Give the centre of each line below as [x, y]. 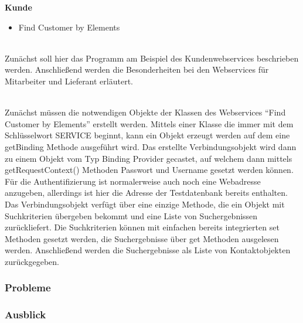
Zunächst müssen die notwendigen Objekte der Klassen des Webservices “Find [145, 112]
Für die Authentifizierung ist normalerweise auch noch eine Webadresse [133, 181]
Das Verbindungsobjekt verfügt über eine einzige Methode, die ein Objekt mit [145, 204]
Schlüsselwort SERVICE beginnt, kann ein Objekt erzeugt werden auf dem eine [147, 135]
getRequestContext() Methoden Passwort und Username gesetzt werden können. [149, 170]
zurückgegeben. [32, 261]
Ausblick [25, 314]
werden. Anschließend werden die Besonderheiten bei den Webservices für [137, 69]
